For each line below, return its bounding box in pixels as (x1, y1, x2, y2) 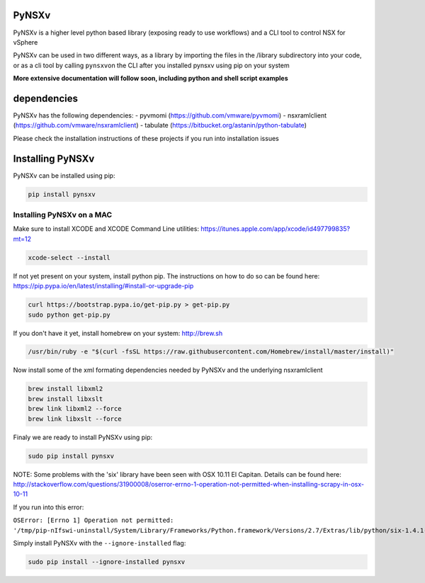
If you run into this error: (13, 503, 84, 511)
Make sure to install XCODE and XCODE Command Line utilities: (13, 225, 200, 233)
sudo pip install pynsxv (28, 452, 115, 460)
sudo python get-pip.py (28, 310, 111, 319)
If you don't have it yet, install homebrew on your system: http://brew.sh (13, 329, 223, 337)
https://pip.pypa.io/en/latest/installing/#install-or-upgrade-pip (13, 282, 194, 290)
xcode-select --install (28, 254, 111, 261)
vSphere (13, 38, 38, 46)
